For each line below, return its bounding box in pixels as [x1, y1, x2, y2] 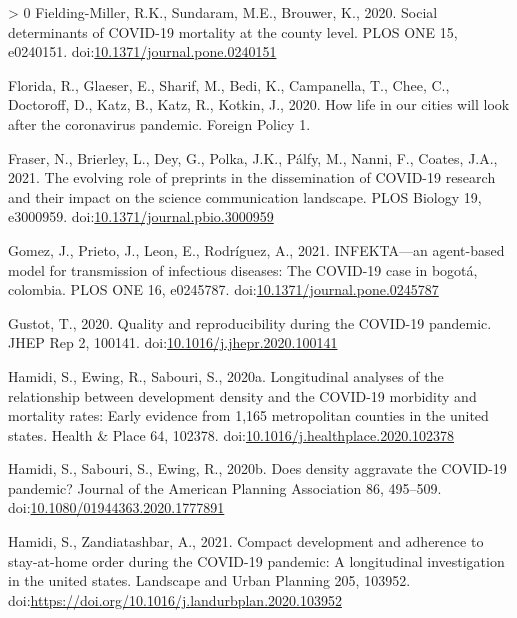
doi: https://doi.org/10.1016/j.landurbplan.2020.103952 [8, 589, 342, 610]
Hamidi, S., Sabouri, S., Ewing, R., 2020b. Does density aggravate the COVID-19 [8, 458, 507, 479]
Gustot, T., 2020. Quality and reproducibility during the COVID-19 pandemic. [8, 312, 492, 333]
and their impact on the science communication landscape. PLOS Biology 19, [8, 186, 482, 207]
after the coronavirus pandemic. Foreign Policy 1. [8, 113, 311, 134]
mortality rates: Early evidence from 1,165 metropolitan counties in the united [8, 405, 489, 426]
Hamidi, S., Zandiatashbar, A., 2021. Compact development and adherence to [8, 531, 484, 552]
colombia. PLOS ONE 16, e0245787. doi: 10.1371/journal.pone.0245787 [8, 279, 439, 300]
